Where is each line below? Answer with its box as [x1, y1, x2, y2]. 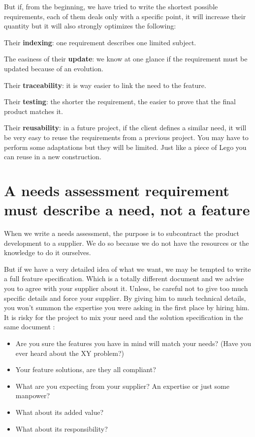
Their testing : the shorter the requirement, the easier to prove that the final [4, 96, 236, 107]
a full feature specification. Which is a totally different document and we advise [4, 273, 244, 284]
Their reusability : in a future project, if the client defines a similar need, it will [4, 122, 247, 133]
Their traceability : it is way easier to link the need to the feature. [4, 80, 206, 90]
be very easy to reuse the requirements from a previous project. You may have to [4, 132, 249, 142]
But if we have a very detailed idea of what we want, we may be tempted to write [4, 263, 251, 274]
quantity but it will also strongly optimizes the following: [4, 21, 176, 31]
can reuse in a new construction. [4, 151, 101, 162]
